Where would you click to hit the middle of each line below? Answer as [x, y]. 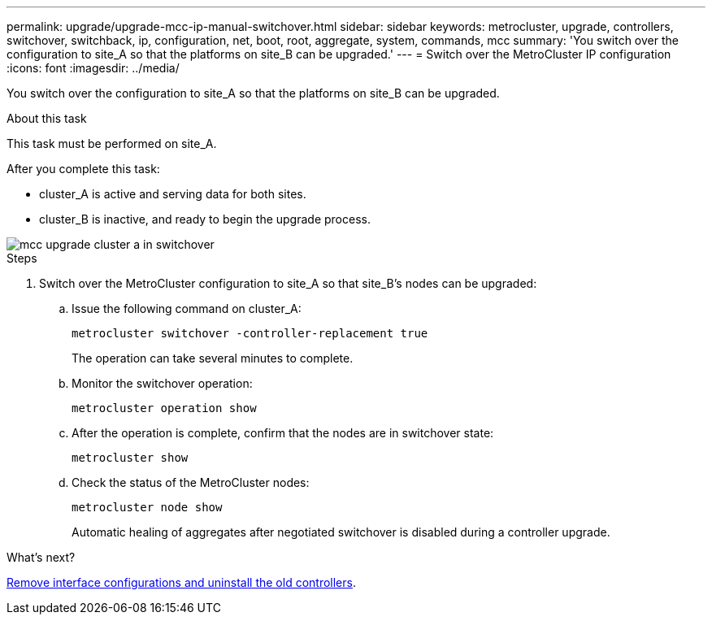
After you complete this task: [83, 169]
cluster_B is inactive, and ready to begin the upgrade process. [205, 219]
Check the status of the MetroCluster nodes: [191, 482]
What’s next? [41, 557]
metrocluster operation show [164, 408]
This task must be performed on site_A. [112, 143]
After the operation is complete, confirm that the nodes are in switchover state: [283, 433]
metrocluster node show [147, 507]
